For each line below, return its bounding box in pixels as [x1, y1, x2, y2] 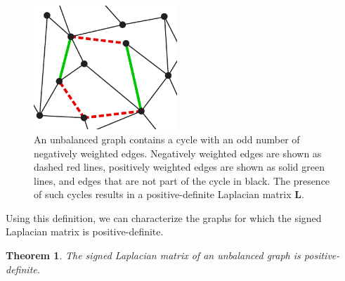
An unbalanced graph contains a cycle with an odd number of [34, 131, 300, 146]
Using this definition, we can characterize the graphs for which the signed [6, 210, 322, 225]
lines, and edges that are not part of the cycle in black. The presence [34, 173, 330, 188]
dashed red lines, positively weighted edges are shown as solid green [34, 159, 325, 174]
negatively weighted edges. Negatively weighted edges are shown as [34, 145, 322, 160]
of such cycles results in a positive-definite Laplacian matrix [34, 187, 292, 202]
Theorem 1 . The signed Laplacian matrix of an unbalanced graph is [6, 248, 301, 263]
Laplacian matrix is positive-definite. [6, 224, 164, 239]
